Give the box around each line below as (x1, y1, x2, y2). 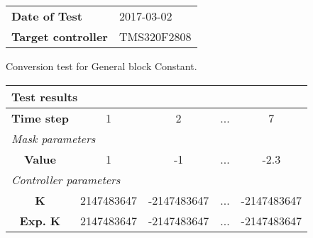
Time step (11, 109, 69, 126)
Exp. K (19, 212, 61, 229)
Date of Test (11, 8, 82, 24)
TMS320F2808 (119, 28, 192, 45)
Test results (11, 88, 78, 105)
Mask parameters (11, 130, 96, 147)
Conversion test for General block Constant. (6, 59, 197, 73)
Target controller (11, 28, 108, 45)
